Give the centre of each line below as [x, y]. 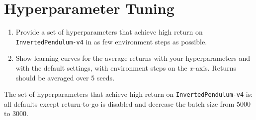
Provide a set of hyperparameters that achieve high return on [109, 32]
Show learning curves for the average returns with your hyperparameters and [133, 58]
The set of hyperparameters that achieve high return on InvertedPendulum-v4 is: [128, 94]
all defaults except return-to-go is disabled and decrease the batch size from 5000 [127, 103]
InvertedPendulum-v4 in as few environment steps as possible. [111, 41]
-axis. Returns [215, 67]
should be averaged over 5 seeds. [65, 77]
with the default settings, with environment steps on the [101, 67]
